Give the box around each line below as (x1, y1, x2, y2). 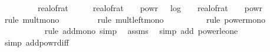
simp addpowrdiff (4, 36, 69, 48)
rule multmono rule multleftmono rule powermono (4, 13, 265, 25)
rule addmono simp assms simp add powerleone (44, 25, 238, 37)
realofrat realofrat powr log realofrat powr (37, 2, 263, 13)
